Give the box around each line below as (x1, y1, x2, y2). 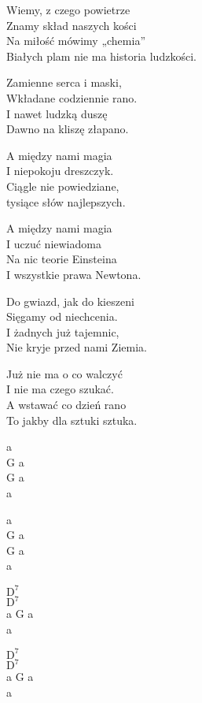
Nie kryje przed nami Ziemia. (6, 339, 147, 355)
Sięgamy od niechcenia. (6, 308, 118, 325)
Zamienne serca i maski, (6, 74, 122, 91)
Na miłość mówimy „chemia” (6, 32, 146, 49)
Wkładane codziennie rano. (6, 89, 138, 106)
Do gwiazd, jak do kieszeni (6, 292, 134, 309)
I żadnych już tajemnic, (6, 323, 119, 340)
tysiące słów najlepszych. (6, 193, 126, 210)
